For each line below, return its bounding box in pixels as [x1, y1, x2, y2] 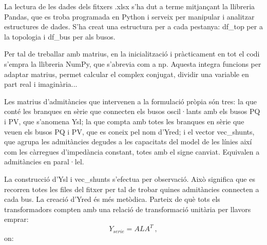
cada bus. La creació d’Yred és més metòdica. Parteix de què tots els [4, 194, 220, 204]
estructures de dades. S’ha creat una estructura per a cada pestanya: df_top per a [4, 21, 263, 32]
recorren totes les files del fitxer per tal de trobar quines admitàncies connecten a [4, 183, 259, 194]
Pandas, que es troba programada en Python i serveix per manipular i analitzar [4, 11, 255, 22]
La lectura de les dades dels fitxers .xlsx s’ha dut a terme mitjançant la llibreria [4, 1, 255, 11]
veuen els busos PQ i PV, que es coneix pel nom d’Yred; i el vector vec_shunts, [4, 126, 255, 137]
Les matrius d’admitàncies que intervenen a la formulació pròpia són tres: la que [4, 96, 257, 106]
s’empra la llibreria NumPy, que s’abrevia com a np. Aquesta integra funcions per [4, 58, 261, 69]
